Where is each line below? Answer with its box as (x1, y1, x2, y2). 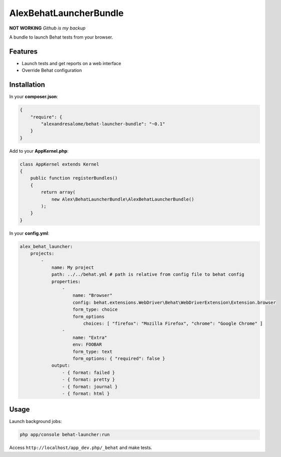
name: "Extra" (73, 334, 107, 340)
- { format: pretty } (62, 377, 115, 382)
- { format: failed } (62, 369, 115, 375)
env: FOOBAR (73, 342, 102, 347)
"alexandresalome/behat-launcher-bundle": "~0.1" (41, 121, 165, 127)
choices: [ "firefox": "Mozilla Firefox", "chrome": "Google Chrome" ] (83, 321, 263, 326)
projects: (30, 251, 55, 256)
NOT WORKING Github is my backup (9, 25, 86, 31)
